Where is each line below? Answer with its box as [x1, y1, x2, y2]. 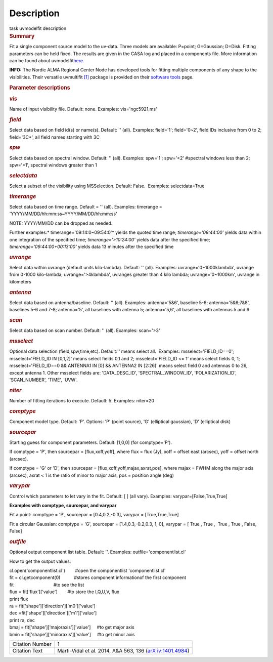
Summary [9, 32, 35, 39]
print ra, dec [9, 617, 35, 623]
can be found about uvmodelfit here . [9, 57, 84, 63]
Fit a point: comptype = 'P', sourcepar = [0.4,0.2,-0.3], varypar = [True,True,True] [9, 512, 179, 518]
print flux [9, 596, 28, 602]
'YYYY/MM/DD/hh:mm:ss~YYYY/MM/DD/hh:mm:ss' [9, 211, 117, 217]
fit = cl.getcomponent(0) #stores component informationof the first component [9, 574, 187, 581]
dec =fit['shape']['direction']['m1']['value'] [9, 610, 97, 616]
